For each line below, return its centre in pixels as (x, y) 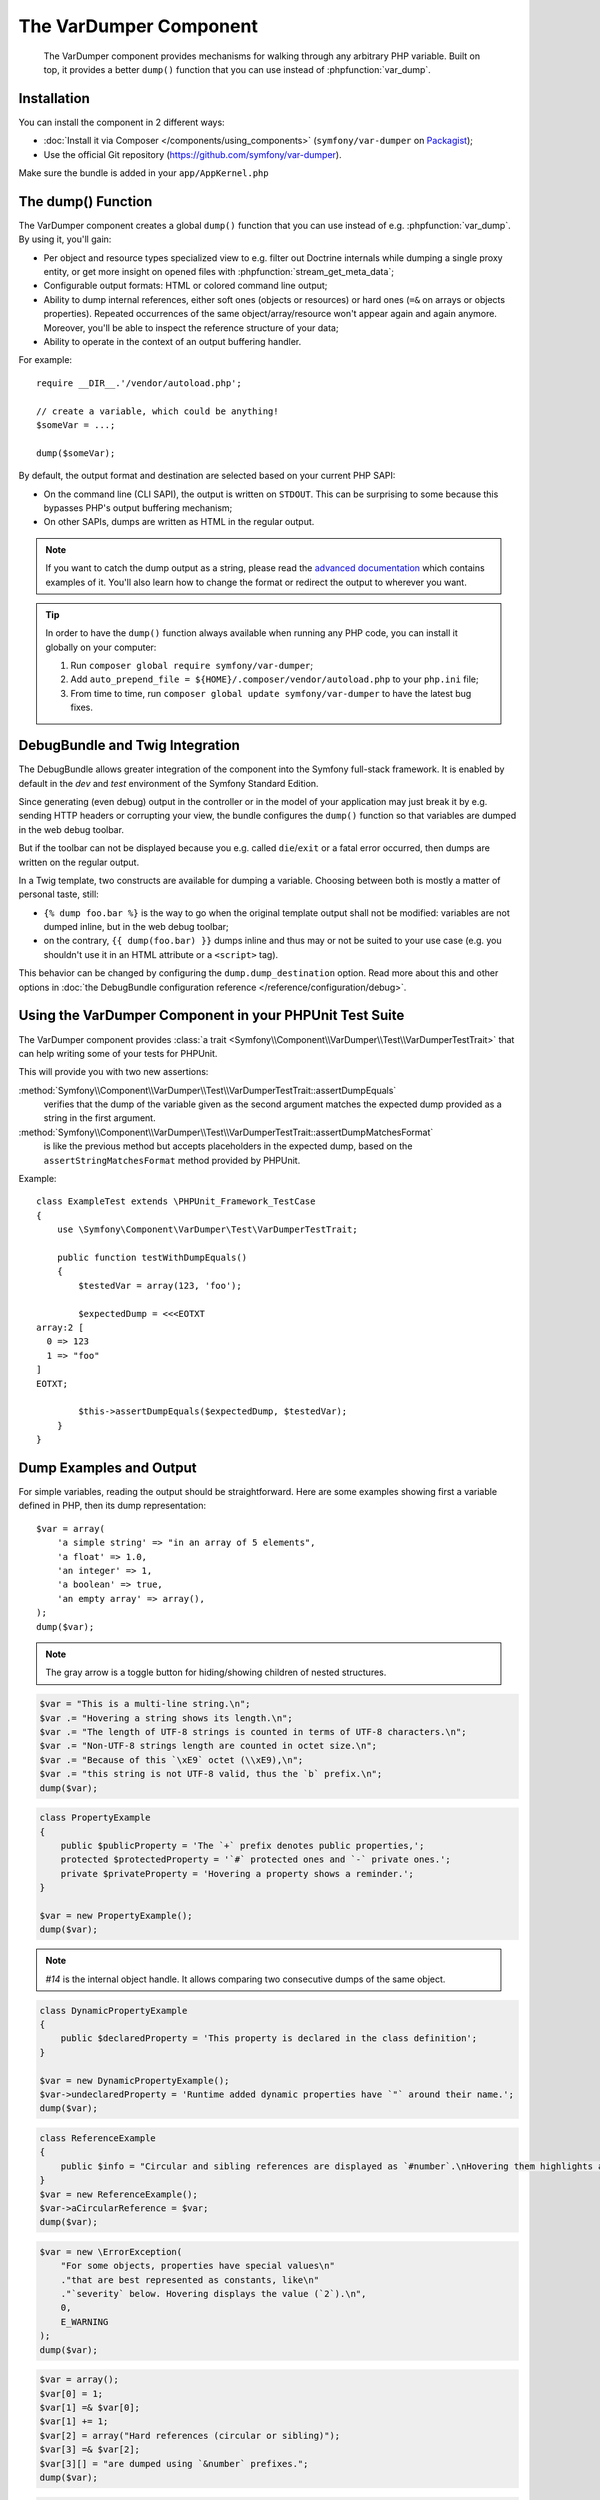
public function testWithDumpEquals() (152, 1257)
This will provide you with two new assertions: (113, 1072)
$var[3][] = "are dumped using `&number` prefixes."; (174, 2463)
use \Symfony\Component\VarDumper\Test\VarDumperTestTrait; (207, 1229)
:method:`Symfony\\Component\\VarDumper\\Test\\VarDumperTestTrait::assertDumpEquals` (207, 1090)
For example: (45, 360)
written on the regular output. (79, 862)
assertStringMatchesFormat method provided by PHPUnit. (172, 1160)
